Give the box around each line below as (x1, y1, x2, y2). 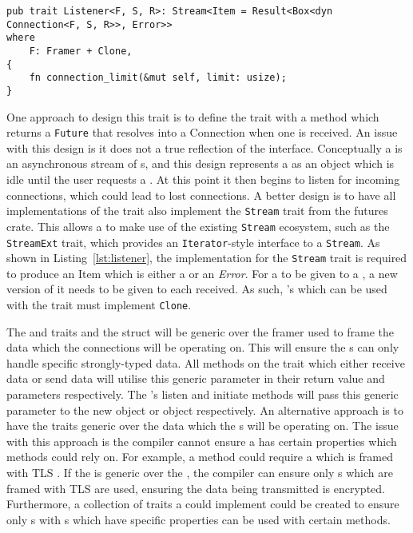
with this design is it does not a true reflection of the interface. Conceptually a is (6, 139, 403, 156)
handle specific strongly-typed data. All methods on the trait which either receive (6, 354, 405, 371)
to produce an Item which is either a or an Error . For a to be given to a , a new (6, 265, 398, 281)
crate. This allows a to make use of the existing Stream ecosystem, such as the (6, 217, 390, 234)
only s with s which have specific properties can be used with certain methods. (6, 511, 391, 527)
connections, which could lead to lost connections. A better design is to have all (6, 186, 396, 203)
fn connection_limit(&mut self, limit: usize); (29, 72, 287, 84)
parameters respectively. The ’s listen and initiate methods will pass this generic (6, 386, 399, 403)
